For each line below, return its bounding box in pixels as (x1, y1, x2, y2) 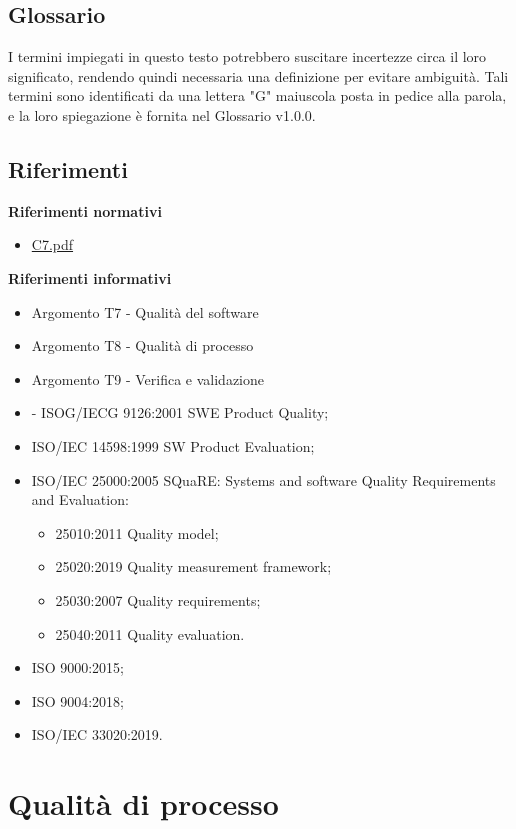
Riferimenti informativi (8, 267, 172, 288)
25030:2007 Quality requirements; (55, 589, 261, 610)
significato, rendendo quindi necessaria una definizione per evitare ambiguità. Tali (8, 65, 509, 86)
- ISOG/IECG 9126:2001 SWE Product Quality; (31, 402, 329, 423)
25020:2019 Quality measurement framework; (55, 556, 332, 577)
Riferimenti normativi (8, 200, 162, 221)
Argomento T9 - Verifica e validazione (31, 368, 265, 389)
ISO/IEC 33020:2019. (31, 724, 163, 745)
